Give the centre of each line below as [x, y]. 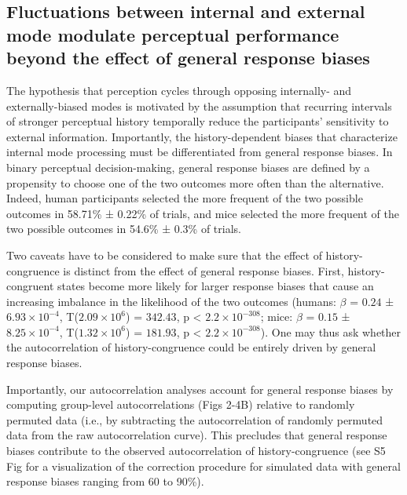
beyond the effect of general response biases [188, 58]
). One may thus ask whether [331, 331]
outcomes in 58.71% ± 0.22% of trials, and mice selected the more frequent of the [203, 213]
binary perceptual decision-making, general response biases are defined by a [188, 167]
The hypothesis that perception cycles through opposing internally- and [179, 90]
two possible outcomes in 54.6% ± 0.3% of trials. [124, 229]
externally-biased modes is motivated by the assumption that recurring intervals [199, 106]
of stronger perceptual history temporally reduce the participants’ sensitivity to [198, 121]
